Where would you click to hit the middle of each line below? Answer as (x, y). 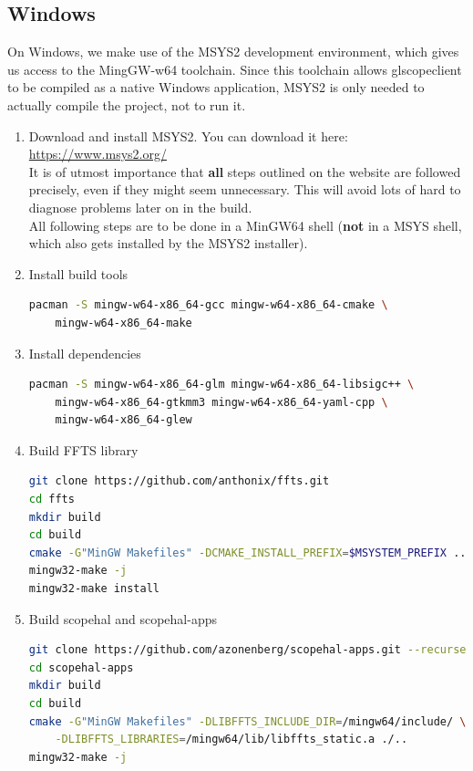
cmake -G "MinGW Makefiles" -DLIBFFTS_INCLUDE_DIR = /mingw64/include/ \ (247, 721)
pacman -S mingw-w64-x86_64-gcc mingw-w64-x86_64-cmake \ (208, 305)
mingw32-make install (94, 589)
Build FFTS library (83, 449)
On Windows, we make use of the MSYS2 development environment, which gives (233, 52)
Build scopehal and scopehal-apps (123, 618)
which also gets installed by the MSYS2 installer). (168, 243)
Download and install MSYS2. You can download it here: (188, 135)
